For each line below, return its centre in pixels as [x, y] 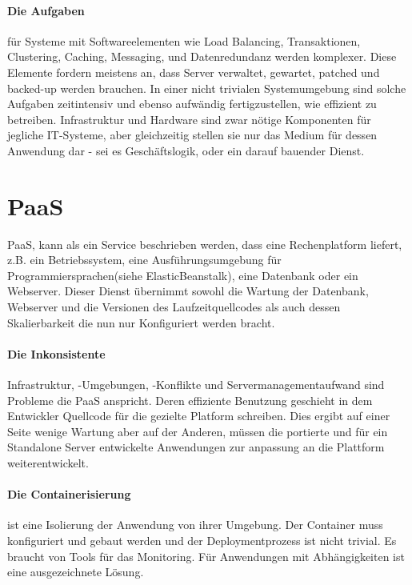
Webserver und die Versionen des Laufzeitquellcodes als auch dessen [174, 307]
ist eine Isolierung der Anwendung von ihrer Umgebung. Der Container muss [195, 525]
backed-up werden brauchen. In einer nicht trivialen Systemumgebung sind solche [207, 88]
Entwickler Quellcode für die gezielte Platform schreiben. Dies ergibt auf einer [199, 416]
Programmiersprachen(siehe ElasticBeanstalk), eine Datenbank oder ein [183, 275]
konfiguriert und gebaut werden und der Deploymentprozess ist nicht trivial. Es [202, 540]
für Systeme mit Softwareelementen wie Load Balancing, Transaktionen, [184, 40]
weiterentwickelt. [48, 463]
